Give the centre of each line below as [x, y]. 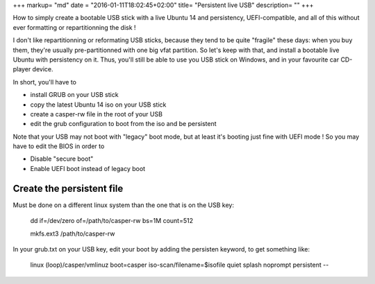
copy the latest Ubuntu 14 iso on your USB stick [98, 105]
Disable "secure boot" [62, 159]
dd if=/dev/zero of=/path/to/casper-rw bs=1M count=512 [112, 221]
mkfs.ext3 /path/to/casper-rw [73, 233]
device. [43, 69]
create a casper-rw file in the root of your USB [97, 114]
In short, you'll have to [44, 82]
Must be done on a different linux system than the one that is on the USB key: [123, 205]
